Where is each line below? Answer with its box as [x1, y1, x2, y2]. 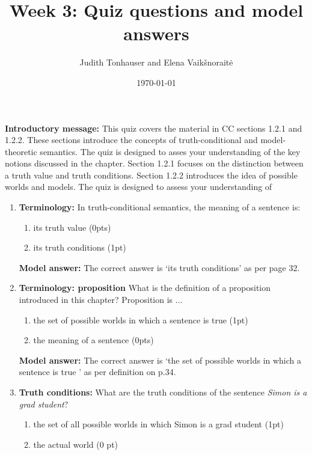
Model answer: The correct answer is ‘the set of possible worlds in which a [19, 353, 302, 366]
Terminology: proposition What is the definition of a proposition [19, 281, 271, 294]
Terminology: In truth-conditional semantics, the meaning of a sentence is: [19, 201, 301, 213]
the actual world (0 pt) [33, 438, 118, 450]
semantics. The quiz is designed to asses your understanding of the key [40, 145, 301, 157]
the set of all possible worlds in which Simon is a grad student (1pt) [33, 418, 284, 430]
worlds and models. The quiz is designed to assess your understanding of [5, 180, 272, 193]
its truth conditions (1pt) [33, 241, 126, 254]
